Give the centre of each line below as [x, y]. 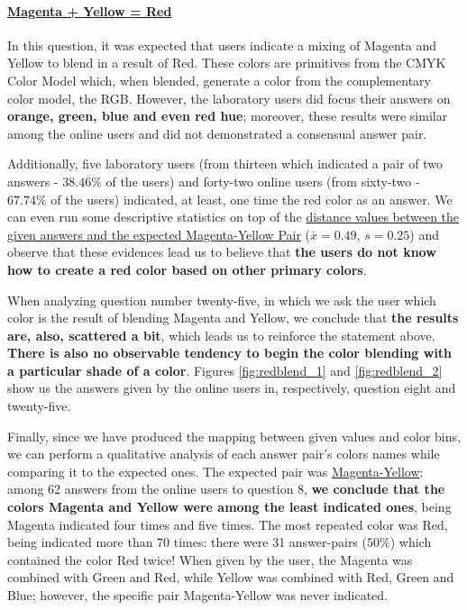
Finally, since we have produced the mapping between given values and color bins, [234, 436]
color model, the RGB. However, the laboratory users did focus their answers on [229, 98]
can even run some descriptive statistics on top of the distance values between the [233, 217]
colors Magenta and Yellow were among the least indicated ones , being [229, 507]
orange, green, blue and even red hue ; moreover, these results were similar [228, 116]
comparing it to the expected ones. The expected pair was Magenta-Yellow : [215, 471]
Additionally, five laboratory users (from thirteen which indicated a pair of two [225, 164]
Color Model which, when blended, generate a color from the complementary [219, 80]
